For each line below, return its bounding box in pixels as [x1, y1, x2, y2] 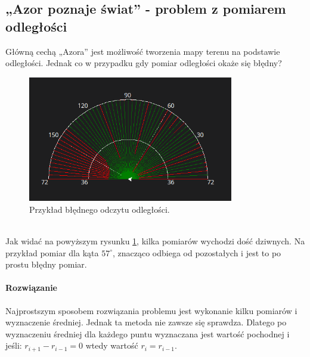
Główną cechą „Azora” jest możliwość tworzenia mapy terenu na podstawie [5, 45, 280, 57]
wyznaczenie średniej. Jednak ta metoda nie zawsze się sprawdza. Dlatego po [5, 316, 287, 328]
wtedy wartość [85, 339, 138, 352]
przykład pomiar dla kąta [5, 246, 99, 259]
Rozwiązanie [5, 281, 57, 294]
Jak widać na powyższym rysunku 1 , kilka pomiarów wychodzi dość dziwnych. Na [5, 234, 305, 247]
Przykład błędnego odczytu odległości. [29, 203, 170, 215]
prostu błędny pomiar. [5, 258, 87, 271]
